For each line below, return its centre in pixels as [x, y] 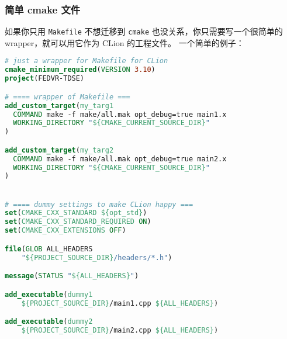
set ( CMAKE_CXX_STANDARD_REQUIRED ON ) [78, 222]
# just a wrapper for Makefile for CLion [87, 61]
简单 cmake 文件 [43, 9]
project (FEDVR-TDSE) [45, 79]
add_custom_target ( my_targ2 [59, 150]
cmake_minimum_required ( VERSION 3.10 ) [80, 70]
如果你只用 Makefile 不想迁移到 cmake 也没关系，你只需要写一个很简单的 [144, 31]
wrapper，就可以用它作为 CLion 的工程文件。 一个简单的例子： [125, 42]
